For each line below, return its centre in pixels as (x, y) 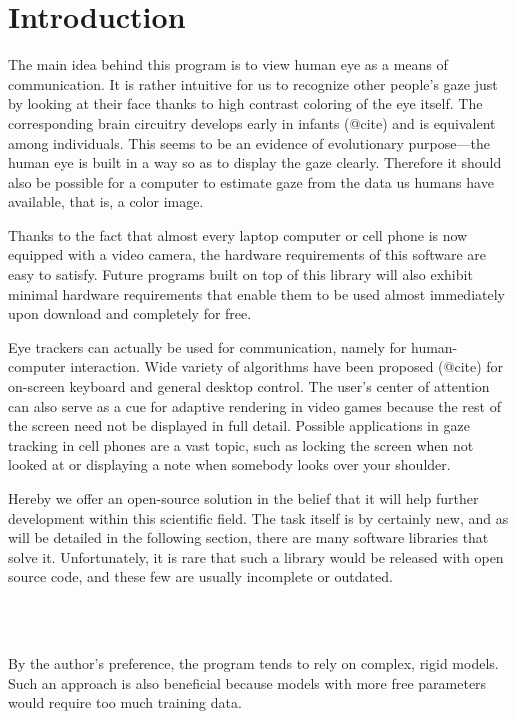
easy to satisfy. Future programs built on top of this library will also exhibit (240, 274)
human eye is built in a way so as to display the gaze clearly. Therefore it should (255, 162)
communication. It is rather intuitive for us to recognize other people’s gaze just (253, 83)
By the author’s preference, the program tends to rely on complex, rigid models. (253, 663)
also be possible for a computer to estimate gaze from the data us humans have (251, 181)
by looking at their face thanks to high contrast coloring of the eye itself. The (245, 103)
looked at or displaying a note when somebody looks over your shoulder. (229, 464)
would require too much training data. (125, 702)
